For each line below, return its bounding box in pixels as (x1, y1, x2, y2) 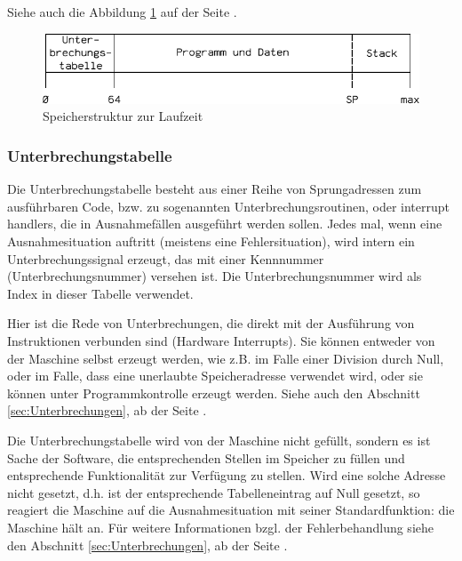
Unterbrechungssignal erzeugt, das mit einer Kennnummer (7, 249, 324, 268)
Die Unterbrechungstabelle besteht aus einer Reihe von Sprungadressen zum (7, 180, 422, 198)
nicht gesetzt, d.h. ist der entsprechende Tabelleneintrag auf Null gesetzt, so (7, 483, 420, 501)
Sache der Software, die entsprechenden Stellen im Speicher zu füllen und (7, 448, 405, 467)
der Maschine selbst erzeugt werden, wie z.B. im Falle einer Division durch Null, (7, 349, 444, 367)
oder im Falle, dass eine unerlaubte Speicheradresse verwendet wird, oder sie (7, 366, 423, 385)
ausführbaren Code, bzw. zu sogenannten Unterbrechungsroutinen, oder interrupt (7, 196, 450, 215)
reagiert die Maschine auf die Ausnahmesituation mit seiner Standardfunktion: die (7, 501, 455, 519)
